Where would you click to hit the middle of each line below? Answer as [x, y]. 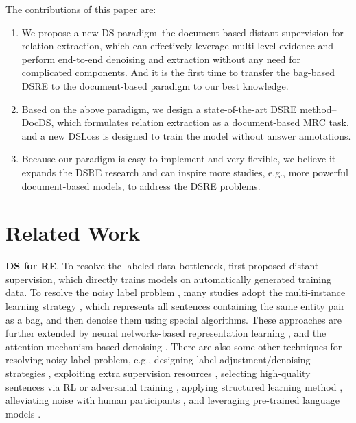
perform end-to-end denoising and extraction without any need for [161, 59]
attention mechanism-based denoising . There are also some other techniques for [174, 346]
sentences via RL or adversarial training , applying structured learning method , [174, 386]
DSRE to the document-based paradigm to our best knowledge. [155, 85]
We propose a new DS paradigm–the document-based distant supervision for [182, 32]
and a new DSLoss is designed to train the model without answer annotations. [186, 135]
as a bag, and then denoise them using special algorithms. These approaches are [174, 319]
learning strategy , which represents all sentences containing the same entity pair [175, 306]
